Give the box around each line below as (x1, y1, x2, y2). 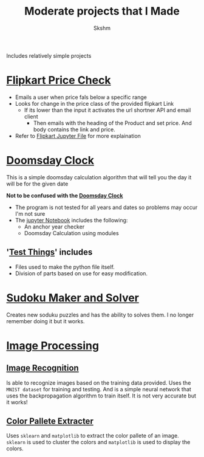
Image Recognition (6, 363, 79, 373)
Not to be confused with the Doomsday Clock (6, 191, 123, 199)
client (24, 112, 38, 120)
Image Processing (6, 338, 99, 352)
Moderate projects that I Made (24, 4, 180, 18)
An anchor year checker (24, 223, 85, 230)
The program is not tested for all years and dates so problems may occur (15, 204, 198, 211)
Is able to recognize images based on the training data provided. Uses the (6, 379, 191, 387)
